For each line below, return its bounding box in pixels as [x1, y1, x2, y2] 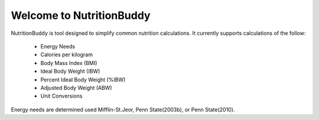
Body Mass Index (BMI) [40, 59, 97, 66]
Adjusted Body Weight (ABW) [40, 84, 112, 91]
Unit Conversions [40, 92, 83, 100]
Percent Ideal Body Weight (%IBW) [40, 76, 126, 83]
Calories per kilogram [40, 51, 93, 59]
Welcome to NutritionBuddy [11, 9, 151, 22]
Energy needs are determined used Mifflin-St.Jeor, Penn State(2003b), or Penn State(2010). [11, 106, 235, 113]
